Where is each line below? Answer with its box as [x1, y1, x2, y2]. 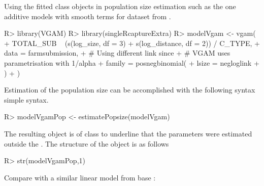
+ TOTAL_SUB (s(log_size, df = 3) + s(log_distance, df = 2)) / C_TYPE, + [4, 37, 260, 48]
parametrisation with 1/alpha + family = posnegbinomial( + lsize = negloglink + [4, 57, 259, 68]
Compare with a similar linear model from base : [4, 172, 156, 182]
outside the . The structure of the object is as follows [4, 138, 169, 149]
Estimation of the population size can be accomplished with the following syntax [4, 84, 255, 95]
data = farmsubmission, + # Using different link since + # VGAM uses [4, 48, 230, 58]
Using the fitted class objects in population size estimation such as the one [4, 1, 236, 11]
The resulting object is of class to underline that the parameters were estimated [4, 128, 252, 138]
